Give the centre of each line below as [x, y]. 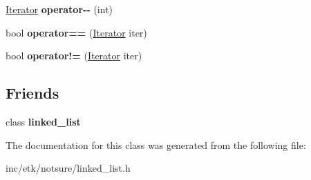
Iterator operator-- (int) [59, 9]
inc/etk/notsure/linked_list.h [68, 168]
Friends [32, 93]
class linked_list [43, 121]
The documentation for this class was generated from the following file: [156, 144]
